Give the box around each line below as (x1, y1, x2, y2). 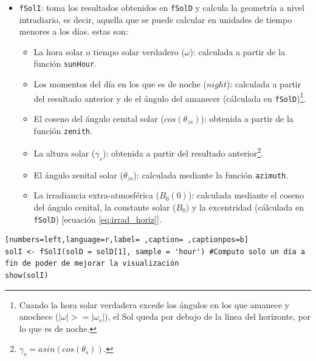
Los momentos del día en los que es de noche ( (33, 78, 207, 90)
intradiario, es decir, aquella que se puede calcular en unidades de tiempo (19, 13, 292, 25)
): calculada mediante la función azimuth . (133, 168, 289, 181)
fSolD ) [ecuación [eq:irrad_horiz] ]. (33, 212, 162, 225)
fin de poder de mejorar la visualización (5, 259, 179, 268)
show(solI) (5, 271, 49, 280)
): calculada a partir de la (190, 45, 285, 58)
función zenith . (33, 124, 92, 137)
